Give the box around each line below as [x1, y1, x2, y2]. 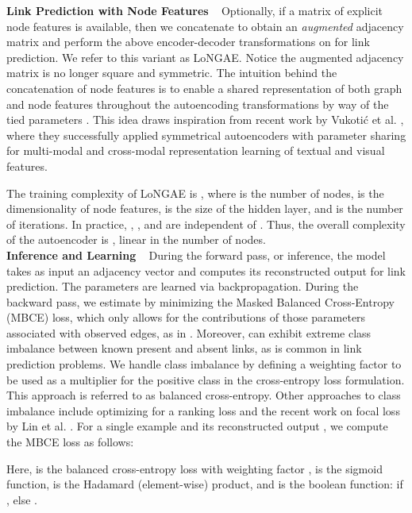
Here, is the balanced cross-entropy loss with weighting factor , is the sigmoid [6, 460, 383, 476]
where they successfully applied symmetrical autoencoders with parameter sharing [6, 126, 406, 143]
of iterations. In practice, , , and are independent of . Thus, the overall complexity [6, 215, 406, 232]
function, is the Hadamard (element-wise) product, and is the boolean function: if [6, 476, 403, 492]
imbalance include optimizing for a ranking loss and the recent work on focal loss [6, 402, 400, 418]
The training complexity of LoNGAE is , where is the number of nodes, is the [6, 184, 384, 201]
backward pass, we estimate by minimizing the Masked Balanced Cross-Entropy [6, 293, 395, 310]
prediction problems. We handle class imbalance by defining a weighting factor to [6, 356, 402, 372]
